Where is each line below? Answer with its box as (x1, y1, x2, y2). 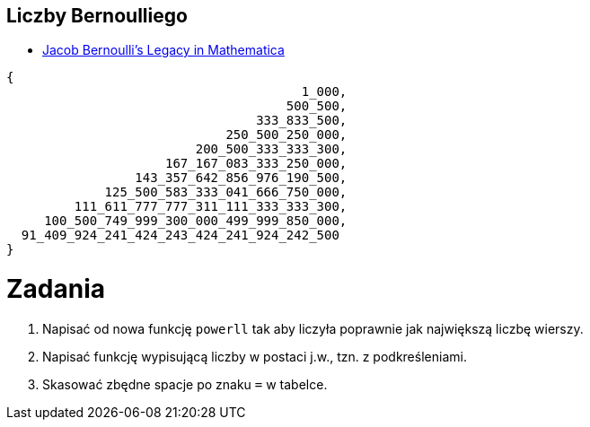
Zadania (6, 274, 106, 305)
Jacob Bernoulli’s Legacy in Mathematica (42, 42, 285, 58)
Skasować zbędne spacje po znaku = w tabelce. (42, 376, 328, 392)
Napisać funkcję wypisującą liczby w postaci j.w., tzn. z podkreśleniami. (42, 348, 467, 364)
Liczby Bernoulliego (6, 4, 188, 27)
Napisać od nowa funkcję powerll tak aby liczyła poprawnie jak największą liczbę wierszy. (42, 320, 584, 336)
